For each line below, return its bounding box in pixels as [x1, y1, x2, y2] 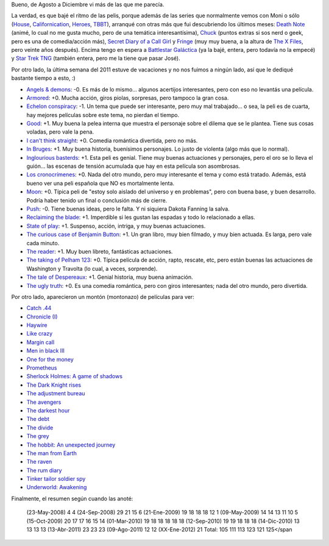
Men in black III [26, 347, 65, 354]
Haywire [26, 321, 48, 329]
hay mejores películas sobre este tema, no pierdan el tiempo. [26, 111, 180, 118]
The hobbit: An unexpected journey [26, 441, 116, 448]
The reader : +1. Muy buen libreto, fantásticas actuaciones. [26, 248, 173, 255]
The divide [26, 424, 54, 431]
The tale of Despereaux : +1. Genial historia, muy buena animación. [26, 273, 193, 281]
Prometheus [26, 364, 57, 372]
